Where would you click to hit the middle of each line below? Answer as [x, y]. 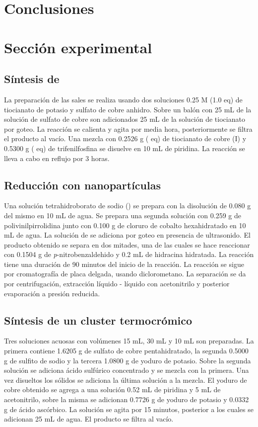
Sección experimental [78, 47]
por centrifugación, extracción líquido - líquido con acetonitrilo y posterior [117, 284]
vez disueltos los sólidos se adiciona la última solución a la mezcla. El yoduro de [126, 380]
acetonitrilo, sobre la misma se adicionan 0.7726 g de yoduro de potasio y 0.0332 [127, 399]
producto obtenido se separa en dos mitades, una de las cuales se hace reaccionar [127, 244]
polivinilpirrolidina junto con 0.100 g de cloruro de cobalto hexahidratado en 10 [125, 225]
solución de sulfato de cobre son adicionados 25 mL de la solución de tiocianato [125, 119]
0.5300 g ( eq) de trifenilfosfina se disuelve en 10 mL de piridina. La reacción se [125, 148]
